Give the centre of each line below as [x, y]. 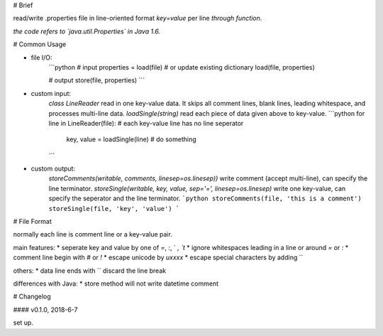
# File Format [33, 222]
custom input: [51, 93]
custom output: [53, 169]
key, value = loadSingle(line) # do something [131, 139]
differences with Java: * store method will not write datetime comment [116, 283]
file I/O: [41, 58]
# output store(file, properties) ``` [97, 80]
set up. [23, 323]
